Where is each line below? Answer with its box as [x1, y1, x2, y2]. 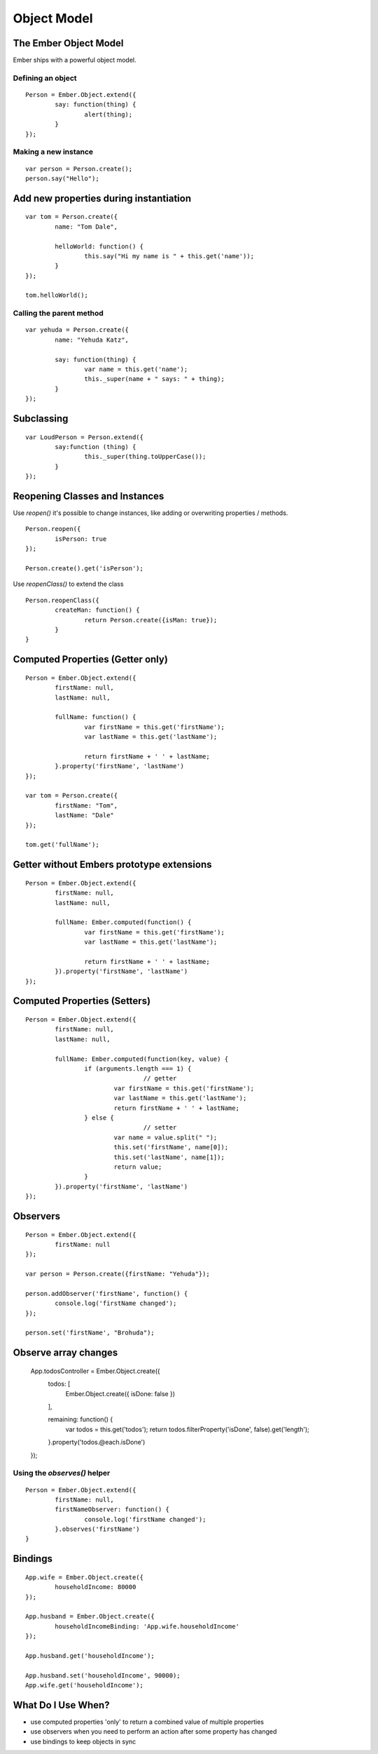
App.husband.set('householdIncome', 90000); [25, 1671, 181, 1680]
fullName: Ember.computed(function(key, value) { [55, 1055, 229, 1063]
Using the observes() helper [13, 1468, 111, 1478]
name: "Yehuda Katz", [55, 335, 129, 344]
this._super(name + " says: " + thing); [84, 375, 225, 383]
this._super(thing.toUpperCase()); [84, 453, 206, 461]
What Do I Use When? [13, 1699, 110, 1711]
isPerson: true [55, 535, 107, 543]
